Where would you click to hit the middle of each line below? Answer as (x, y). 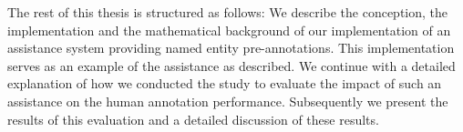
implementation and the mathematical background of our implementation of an (229, 30)
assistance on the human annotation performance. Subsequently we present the (228, 101)
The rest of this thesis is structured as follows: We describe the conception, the (228, 12)
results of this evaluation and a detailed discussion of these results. (193, 119)
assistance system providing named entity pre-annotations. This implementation (231, 48)
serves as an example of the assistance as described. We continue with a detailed (231, 65)
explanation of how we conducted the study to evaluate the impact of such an (225, 83)
